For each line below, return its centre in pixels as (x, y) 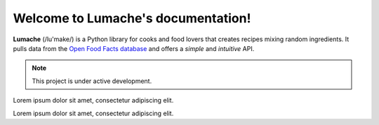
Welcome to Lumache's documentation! (132, 18)
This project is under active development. (92, 81)
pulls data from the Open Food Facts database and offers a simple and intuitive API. (134, 48)
